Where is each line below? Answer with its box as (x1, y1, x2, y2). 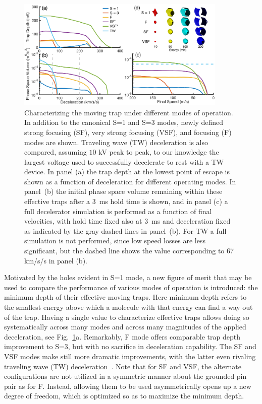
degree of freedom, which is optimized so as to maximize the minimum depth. (4, 390, 244, 401)
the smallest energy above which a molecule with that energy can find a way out (4, 302, 253, 312)
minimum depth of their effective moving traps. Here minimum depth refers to (4, 292, 247, 302)
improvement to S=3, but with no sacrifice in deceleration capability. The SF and (4, 341, 256, 352)
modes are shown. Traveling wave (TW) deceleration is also (24, 137, 208, 147)
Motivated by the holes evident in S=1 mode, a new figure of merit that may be (4, 272, 252, 283)
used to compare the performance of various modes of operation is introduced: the (4, 282, 258, 292)
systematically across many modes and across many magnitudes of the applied (4, 321, 246, 332)
